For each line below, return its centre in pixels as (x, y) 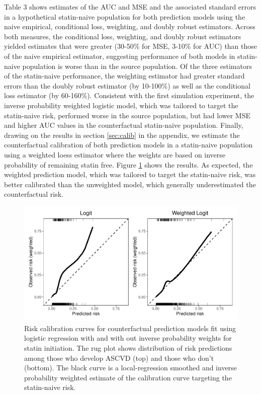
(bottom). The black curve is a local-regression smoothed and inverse (130, 368)
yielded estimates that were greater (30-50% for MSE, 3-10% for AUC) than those (131, 46)
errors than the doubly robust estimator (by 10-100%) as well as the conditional (127, 85)
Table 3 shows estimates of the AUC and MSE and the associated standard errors (130, 7)
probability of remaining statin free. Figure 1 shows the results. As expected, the (128, 164)
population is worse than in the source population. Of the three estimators (137, 66)
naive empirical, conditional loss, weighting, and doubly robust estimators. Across (130, 26)
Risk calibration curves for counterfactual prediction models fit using (130, 328)
